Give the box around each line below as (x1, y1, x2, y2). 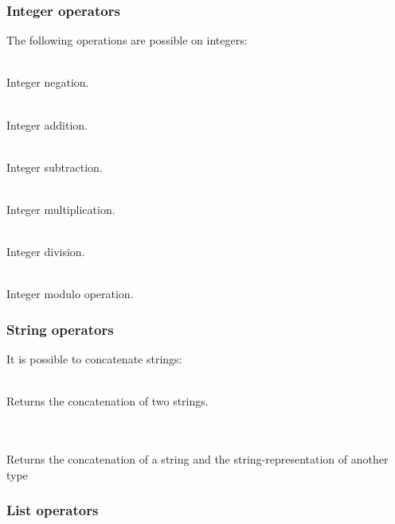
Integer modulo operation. (6, 285, 134, 302)
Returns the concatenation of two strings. (6, 393, 209, 409)
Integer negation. (6, 74, 89, 91)
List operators (6, 500, 99, 520)
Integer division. (6, 243, 85, 260)
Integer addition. (6, 116, 88, 133)
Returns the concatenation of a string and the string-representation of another (6, 451, 389, 468)
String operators (6, 319, 114, 339)
